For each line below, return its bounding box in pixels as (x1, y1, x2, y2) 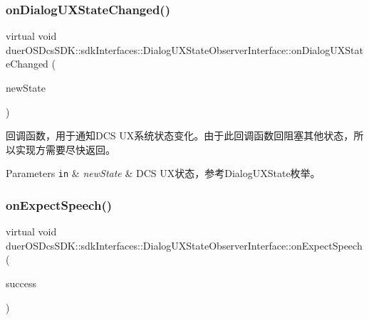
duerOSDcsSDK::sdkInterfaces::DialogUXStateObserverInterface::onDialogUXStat (6, 42, 363, 57)
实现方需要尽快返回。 (15, 142, 115, 156)
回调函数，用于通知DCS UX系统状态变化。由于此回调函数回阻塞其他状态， (6, 128, 354, 143)
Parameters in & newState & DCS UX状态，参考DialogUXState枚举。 (6, 166, 321, 181)
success (6, 276, 36, 291)
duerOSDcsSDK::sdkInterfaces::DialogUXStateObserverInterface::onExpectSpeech (6, 238, 363, 252)
